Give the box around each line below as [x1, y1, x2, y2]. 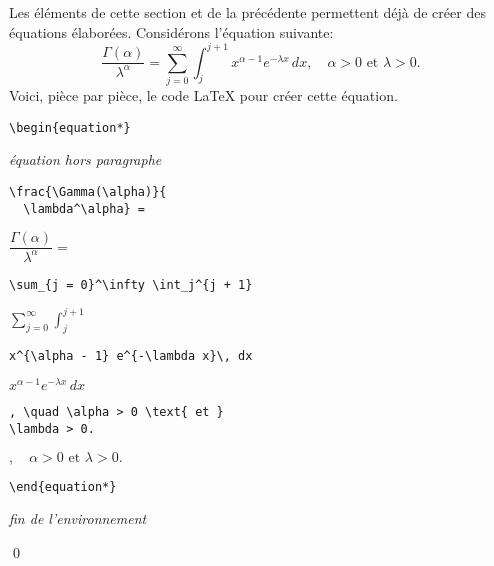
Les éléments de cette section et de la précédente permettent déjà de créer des [9, 2, 486, 22]
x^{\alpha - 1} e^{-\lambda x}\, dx [9, 348, 253, 363]
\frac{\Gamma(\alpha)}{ [9, 184, 167, 199]
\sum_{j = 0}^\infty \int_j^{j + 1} [9, 277, 253, 292]
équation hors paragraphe [9, 149, 162, 170]
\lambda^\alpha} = [23, 201, 146, 216]
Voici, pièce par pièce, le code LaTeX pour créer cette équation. [9, 85, 398, 106]
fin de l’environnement [9, 508, 147, 529]
